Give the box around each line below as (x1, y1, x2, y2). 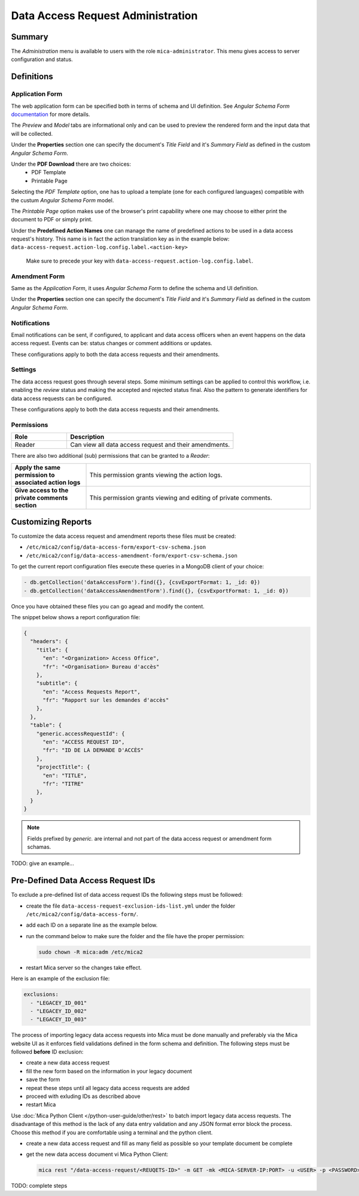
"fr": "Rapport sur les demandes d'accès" (42, 697, 169, 704)
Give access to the (14, 486, 69, 494)
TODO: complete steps (11, 1182, 68, 1189)
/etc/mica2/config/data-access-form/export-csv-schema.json (26, 544, 206, 550)
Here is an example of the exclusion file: (11, 975, 110, 982)
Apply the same (14, 463, 61, 471)
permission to (14, 470, 55, 479)
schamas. (27, 843, 51, 850)
